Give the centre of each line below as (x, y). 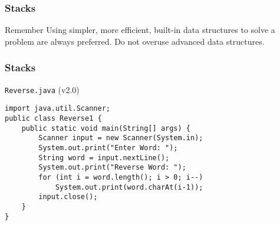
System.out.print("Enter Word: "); (108, 148)
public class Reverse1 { (53, 118)
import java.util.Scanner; (57, 109)
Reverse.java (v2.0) (42, 89)
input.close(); (68, 197)
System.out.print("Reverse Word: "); (112, 168)
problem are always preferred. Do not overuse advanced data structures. (135, 41)
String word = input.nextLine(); (104, 158)
